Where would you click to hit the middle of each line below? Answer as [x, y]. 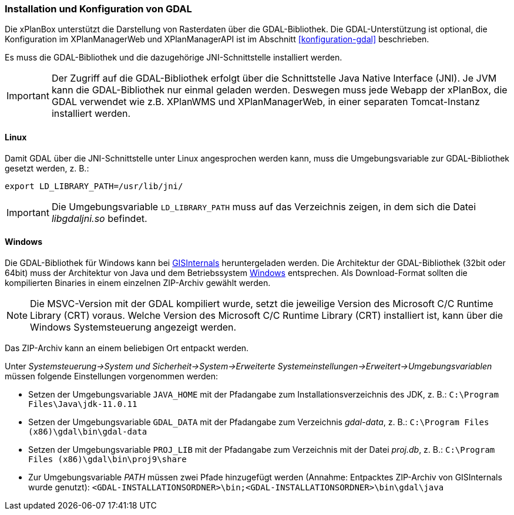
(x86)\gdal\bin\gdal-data [88, 431]
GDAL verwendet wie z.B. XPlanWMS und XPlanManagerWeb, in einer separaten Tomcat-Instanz [266, 102]
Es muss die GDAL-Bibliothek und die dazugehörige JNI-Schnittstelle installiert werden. [174, 58]
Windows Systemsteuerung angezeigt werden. [133, 327]
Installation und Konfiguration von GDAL [98, 9]
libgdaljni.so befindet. [99, 218]
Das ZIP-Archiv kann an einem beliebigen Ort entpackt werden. [127, 348]
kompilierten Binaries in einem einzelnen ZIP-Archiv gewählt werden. [138, 282]
